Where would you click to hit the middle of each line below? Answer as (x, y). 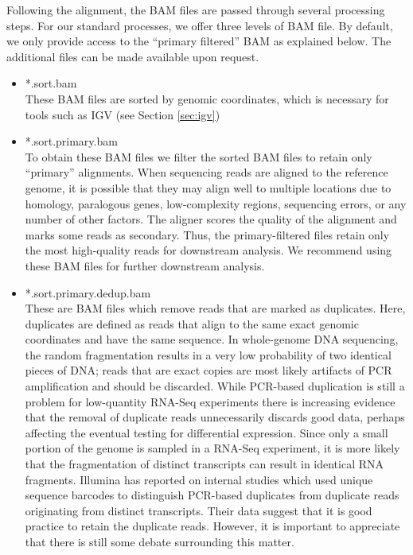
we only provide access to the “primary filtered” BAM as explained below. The (199, 41)
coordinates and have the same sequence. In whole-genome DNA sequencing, (212, 339)
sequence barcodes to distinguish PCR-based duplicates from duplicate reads (212, 495)
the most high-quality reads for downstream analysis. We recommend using (208, 250)
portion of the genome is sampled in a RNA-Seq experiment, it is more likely (212, 448)
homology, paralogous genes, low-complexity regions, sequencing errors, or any (216, 203)
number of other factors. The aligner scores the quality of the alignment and (211, 219)
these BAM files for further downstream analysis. (145, 265)
